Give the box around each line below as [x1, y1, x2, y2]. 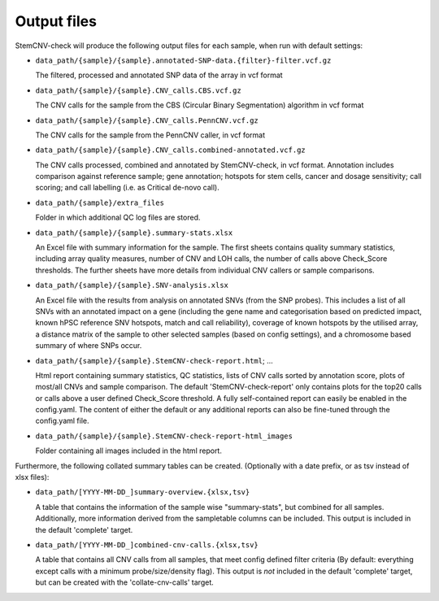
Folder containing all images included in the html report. [35, 446, 223, 455]
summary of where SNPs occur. [35, 341, 142, 351]
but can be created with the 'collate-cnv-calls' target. [35, 577, 215, 587]
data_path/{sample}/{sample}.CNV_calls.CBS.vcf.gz [35, 85, 241, 95]
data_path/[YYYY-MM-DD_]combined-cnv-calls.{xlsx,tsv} [35, 541, 259, 549]
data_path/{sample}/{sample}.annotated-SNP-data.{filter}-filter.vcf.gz [35, 55, 332, 65]
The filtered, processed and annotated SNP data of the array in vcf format [35, 70, 284, 81]
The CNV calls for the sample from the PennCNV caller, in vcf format [35, 130, 266, 140]
